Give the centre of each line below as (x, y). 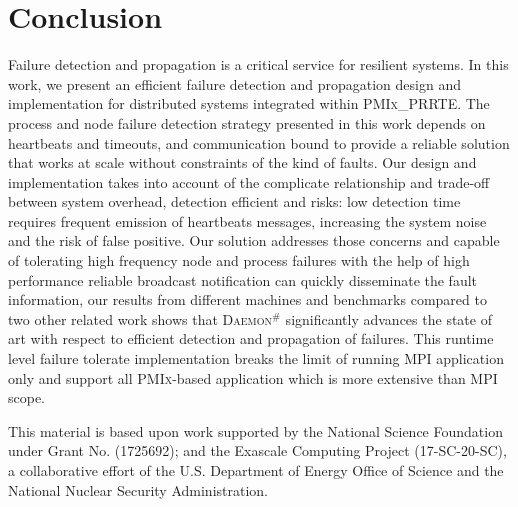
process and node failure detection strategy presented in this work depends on (247, 122)
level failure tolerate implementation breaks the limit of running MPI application (256, 358)
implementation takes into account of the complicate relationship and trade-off (249, 181)
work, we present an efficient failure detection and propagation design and (234, 83)
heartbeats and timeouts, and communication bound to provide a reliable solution (259, 142)
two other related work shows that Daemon (140, 318)
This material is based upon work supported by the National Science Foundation (255, 430)
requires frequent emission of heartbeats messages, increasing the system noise (247, 220)
